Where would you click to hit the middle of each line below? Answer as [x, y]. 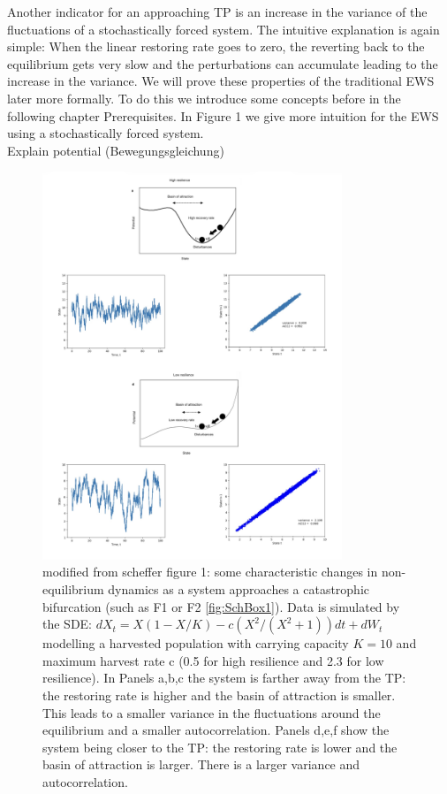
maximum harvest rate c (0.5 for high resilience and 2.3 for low [213, 660]
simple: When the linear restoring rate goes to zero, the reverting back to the [216, 46]
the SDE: [68, 624]
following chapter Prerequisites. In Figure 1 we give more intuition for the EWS [223, 115]
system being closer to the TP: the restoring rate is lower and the [220, 747]
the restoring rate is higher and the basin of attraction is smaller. [219, 695]
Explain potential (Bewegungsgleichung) [116, 150]
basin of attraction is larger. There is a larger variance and [201, 764]
